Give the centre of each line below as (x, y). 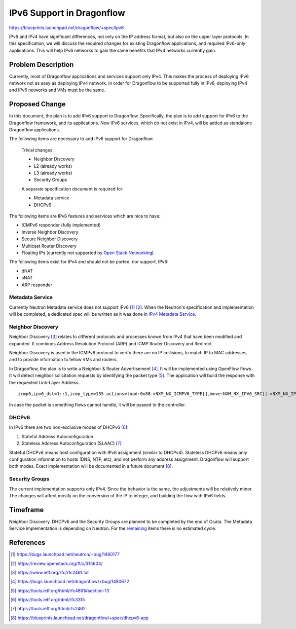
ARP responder (37, 285)
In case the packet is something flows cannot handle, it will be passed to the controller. (97, 405)
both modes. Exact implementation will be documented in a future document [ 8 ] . (91, 466)
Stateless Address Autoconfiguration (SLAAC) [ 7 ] (72, 444)
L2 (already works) (53, 166)
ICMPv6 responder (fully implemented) (61, 225)
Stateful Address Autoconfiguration (57, 436)
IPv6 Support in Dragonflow (67, 13)
